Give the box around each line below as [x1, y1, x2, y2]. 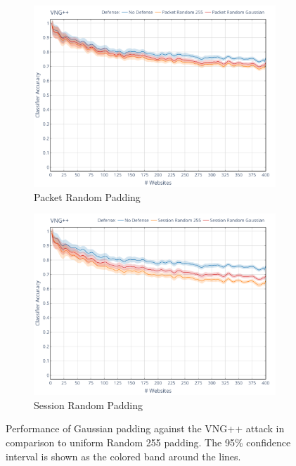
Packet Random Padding [34, 189, 141, 204]
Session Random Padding [34, 397, 143, 412]
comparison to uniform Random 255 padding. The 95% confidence [6, 434, 291, 449]
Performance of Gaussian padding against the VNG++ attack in [6, 421, 285, 436]
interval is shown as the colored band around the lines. [6, 448, 241, 463]
